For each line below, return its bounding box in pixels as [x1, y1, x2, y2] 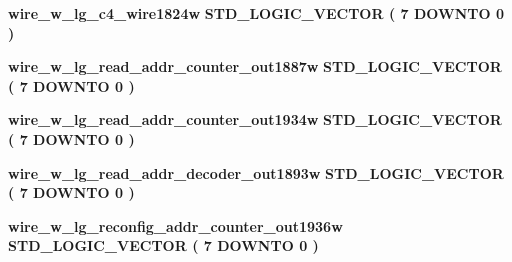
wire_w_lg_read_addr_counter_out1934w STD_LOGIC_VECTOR [8, 109, 502, 130]
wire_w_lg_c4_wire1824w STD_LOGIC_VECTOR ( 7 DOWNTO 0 [8, 3, 504, 23]
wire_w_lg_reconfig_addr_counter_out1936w [8, 215, 343, 236]
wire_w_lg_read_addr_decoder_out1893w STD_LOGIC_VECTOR [8, 162, 504, 183]
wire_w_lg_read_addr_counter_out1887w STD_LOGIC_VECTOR [8, 56, 502, 77]
